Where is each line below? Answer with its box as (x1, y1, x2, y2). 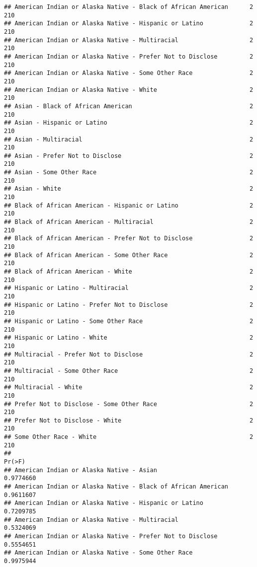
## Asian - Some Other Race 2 (4, 169, 254, 176)
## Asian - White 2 (4, 185, 254, 193)
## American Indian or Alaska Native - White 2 (4, 86, 254, 93)
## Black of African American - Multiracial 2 (4, 218, 254, 226)
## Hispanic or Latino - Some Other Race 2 (4, 317, 254, 325)
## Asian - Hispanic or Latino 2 (4, 119, 254, 127)
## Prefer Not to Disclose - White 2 (4, 417, 254, 424)
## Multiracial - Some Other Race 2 (4, 367, 254, 374)
